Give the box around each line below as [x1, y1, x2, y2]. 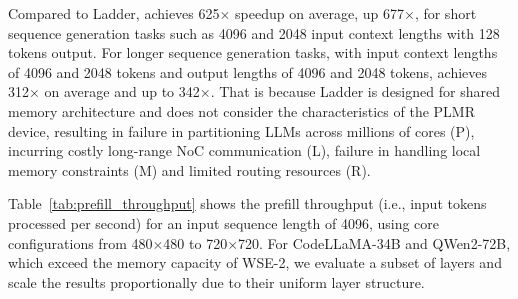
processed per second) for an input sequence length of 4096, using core [8, 212, 440, 233]
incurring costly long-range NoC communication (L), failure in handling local [8, 140, 481, 161]
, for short [414, 3, 477, 23]
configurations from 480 [8, 232, 153, 253]
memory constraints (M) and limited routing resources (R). [8, 159, 371, 180]
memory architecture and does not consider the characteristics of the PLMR [8, 100, 475, 121]
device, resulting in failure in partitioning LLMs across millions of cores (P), [8, 120, 475, 141]
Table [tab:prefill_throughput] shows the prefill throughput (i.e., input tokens [8, 193, 487, 214]
